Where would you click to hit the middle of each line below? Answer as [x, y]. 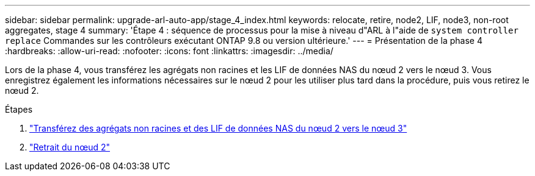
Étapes [19, 109]
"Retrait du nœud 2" [70, 147]
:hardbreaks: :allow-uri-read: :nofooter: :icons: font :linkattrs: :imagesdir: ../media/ [169, 51]
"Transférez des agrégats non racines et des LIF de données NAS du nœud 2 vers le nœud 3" [218, 128]
